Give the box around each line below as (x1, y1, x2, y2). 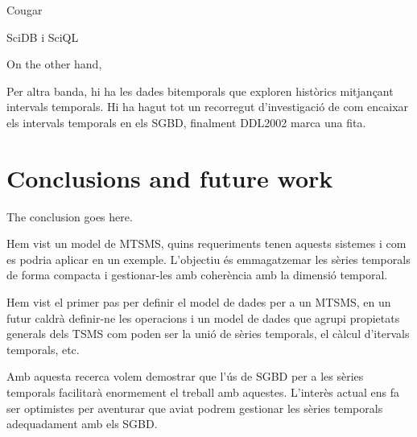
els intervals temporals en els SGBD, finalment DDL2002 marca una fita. (6, 113, 366, 130)
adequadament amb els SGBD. (6, 415, 158, 432)
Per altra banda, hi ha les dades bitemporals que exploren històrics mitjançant (6, 82, 394, 99)
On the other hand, (6, 56, 102, 72)
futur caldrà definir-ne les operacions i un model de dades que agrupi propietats (6, 309, 400, 326)
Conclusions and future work (6, 161, 333, 194)
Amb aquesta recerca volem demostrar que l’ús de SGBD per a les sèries (6, 368, 364, 385)
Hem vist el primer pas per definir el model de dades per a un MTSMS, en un (6, 294, 391, 311)
